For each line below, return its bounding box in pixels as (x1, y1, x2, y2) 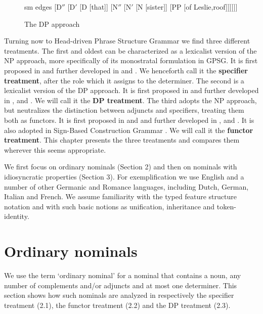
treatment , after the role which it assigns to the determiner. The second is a (4, 75, 244, 85)
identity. (4, 211, 29, 221)
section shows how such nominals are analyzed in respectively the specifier (4, 290, 234, 300)
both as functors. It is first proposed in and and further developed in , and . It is (4, 114, 254, 125)
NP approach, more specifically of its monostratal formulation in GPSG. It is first (4, 55, 258, 66)
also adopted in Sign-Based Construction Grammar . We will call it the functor (4, 124, 253, 135)
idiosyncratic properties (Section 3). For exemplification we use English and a (4, 171, 244, 182)
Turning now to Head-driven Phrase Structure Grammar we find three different (4, 35, 250, 46)
